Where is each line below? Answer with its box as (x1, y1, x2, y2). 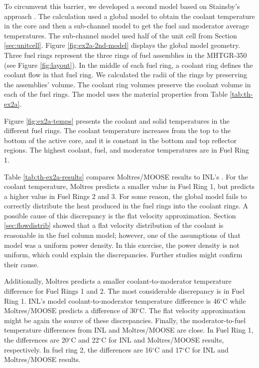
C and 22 (71, 335, 99, 345)
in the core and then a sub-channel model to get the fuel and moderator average (4, 20, 249, 31)
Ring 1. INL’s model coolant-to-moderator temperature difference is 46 (4, 295, 220, 306)
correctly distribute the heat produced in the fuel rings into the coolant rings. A (4, 200, 249, 211)
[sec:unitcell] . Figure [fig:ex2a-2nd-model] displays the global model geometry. (4, 40, 241, 50)
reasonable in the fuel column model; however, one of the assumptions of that (4, 230, 241, 240)
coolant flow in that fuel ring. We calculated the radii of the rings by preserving (4, 69, 248, 80)
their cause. (4, 259, 39, 269)
